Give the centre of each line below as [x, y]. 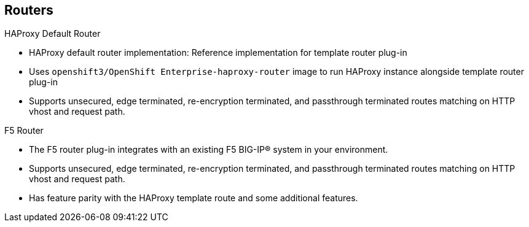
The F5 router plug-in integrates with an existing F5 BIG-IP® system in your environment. [209, 150]
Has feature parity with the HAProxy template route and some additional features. [194, 198]
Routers [29, 10]
